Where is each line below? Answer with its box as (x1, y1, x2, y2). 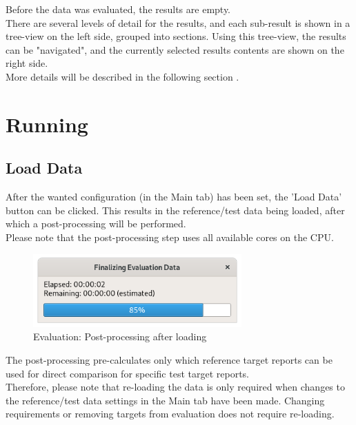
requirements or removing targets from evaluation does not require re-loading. (6, 406, 335, 421)
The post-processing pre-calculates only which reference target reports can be (6, 353, 333, 367)
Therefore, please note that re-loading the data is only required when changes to (6, 380, 345, 394)
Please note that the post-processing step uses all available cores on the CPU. (6, 229, 334, 244)
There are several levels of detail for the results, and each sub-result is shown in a (6, 15, 350, 30)
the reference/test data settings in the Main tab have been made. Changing (6, 393, 325, 407)
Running (6, 110, 88, 138)
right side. (6, 56, 48, 70)
